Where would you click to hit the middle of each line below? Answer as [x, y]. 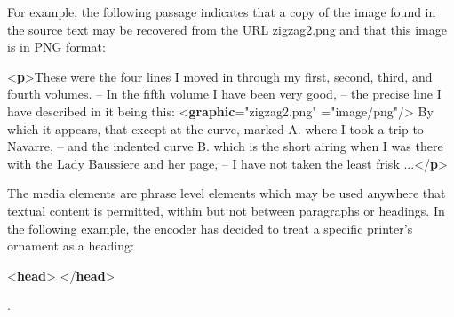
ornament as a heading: [71, 246]
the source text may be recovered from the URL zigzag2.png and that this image [227, 29]
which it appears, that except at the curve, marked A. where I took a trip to [215, 128]
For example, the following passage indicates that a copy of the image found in [222, 12]
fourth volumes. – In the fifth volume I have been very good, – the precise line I [224, 94]
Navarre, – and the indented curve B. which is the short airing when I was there [225, 146]
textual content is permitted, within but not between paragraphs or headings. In [226, 210]
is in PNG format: [56, 47]
